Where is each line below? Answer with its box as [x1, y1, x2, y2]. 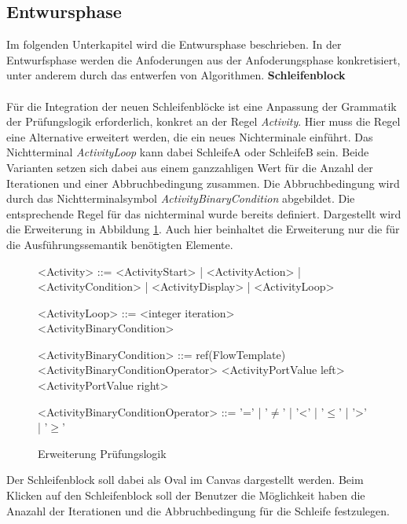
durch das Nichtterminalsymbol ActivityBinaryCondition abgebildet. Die [6, 190, 355, 207]
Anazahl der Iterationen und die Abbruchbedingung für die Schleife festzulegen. [6, 502, 390, 519]
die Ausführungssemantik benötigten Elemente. [6, 236, 233, 252]
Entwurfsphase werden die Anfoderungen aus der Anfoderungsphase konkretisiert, [6, 51, 401, 68]
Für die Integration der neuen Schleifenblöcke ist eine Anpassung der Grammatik [6, 97, 397, 114]
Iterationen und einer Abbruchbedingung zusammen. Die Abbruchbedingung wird [6, 174, 400, 191]
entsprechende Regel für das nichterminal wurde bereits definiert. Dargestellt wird [6, 205, 401, 222]
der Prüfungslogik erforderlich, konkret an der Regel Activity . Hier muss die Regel [6, 113, 401, 130]
